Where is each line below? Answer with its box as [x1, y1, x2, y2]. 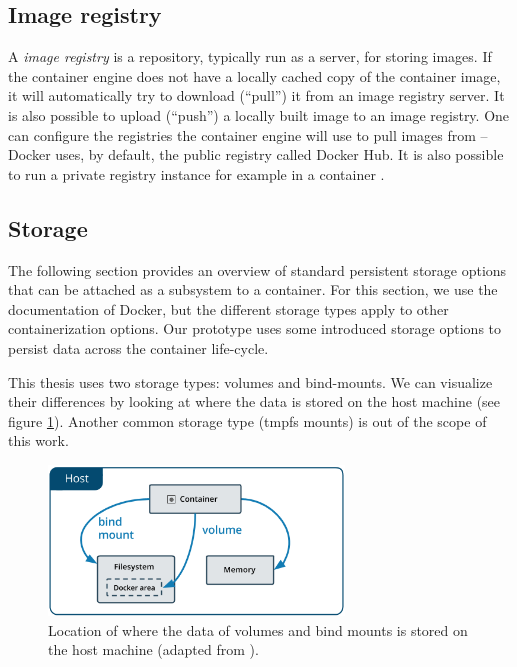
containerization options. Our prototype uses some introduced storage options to [8, 318, 502, 339]
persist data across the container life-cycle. [8, 337, 269, 358]
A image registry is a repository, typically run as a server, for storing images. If [8, 46, 492, 67]
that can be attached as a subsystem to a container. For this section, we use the [8, 279, 498, 300]
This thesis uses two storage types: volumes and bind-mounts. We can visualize [8, 371, 493, 392]
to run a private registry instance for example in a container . [8, 163, 385, 184]
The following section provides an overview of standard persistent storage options [8, 259, 507, 280]
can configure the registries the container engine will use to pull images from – [8, 124, 488, 145]
